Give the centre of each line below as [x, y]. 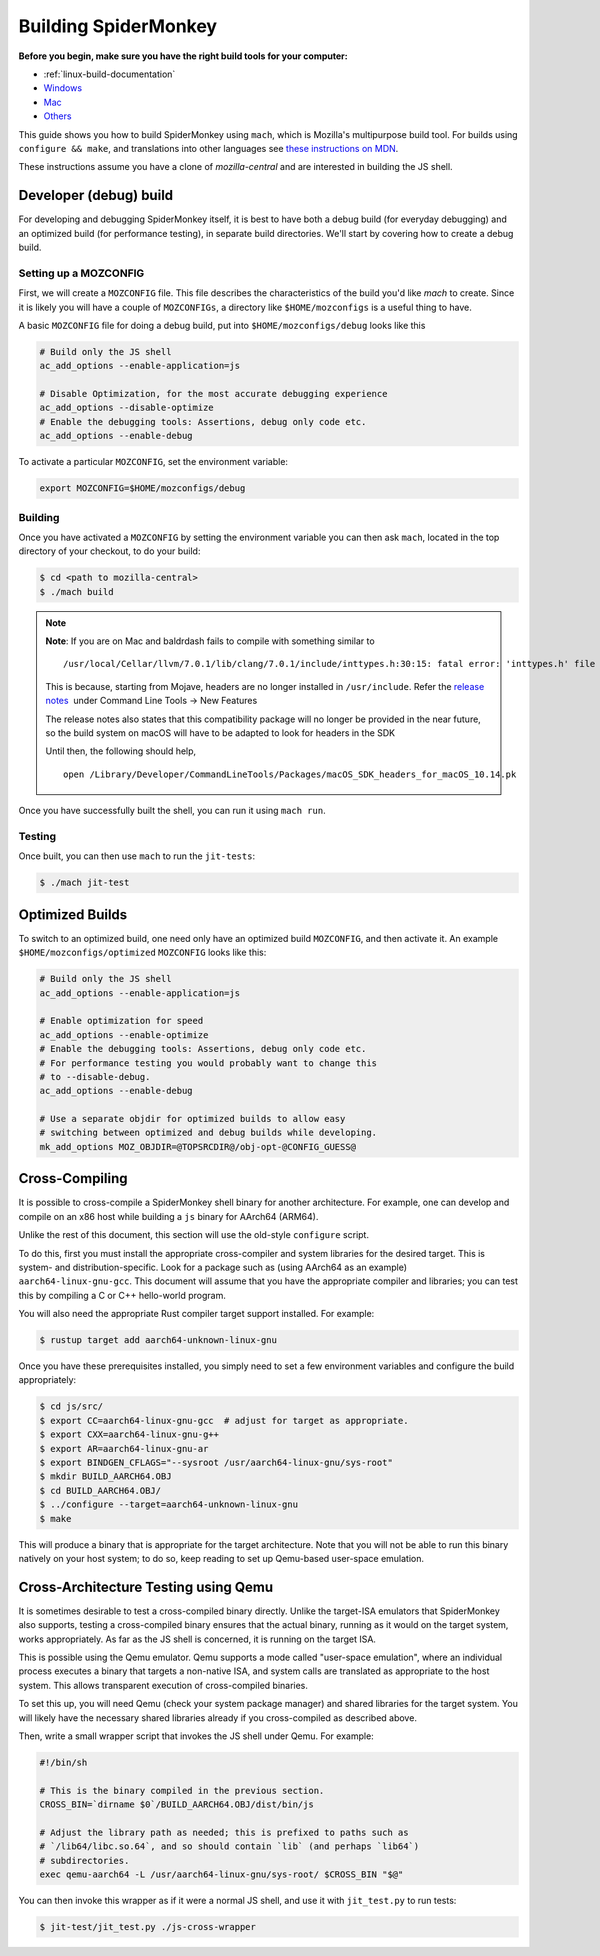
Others [57, 116]
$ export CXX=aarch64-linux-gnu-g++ [129, 1434]
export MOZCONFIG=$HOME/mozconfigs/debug [142, 488]
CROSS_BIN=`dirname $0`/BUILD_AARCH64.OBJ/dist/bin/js [176, 1804]
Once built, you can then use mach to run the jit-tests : [136, 856]
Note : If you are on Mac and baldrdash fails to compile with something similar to [210, 641]
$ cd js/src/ [71, 1406]
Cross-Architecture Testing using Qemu [146, 1586]
